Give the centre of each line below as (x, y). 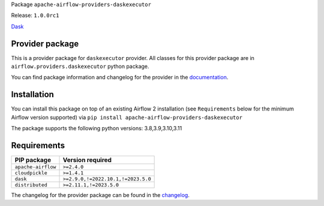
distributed (31, 185)
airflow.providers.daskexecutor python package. (80, 67)
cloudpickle (31, 173)
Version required (87, 160)
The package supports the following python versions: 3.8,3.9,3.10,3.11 (97, 129)
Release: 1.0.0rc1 (35, 16)
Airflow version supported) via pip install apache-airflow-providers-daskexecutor (127, 117)
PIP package (33, 160)
